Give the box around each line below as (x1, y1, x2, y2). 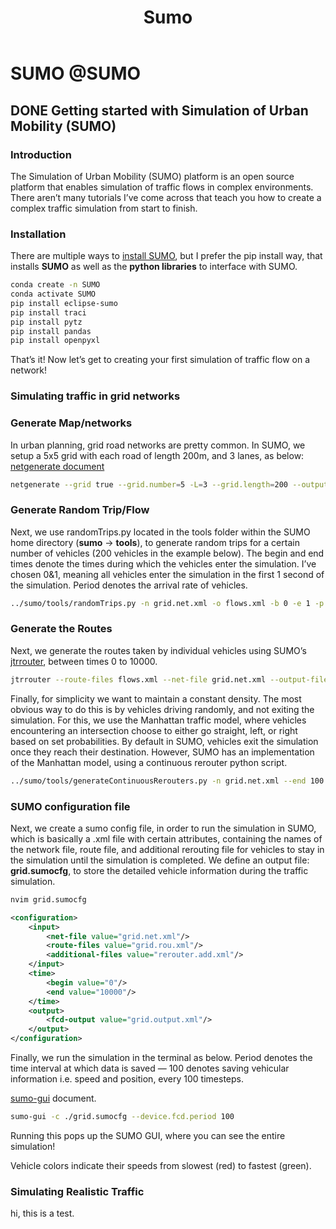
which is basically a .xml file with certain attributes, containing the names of (10, 832, 323, 845)
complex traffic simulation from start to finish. (10, 202, 198, 214)
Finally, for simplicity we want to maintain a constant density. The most (10, 692, 302, 705)
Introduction (10, 147, 72, 161)
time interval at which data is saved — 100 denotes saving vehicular (10, 1062, 290, 1075)
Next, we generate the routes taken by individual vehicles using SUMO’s (10, 644, 307, 656)
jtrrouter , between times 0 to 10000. (10, 655, 158, 667)
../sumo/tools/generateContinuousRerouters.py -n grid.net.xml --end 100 (10, 776, 325, 786)
